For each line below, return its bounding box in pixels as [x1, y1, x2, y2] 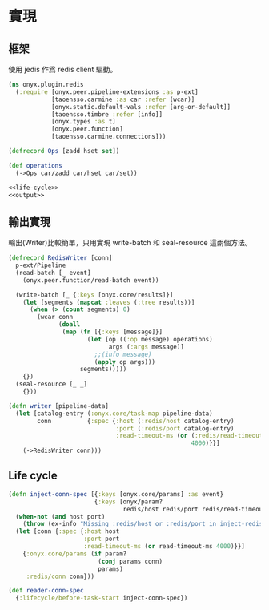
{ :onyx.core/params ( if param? [22, 550, 127, 558]
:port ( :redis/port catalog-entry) [115, 424, 235, 433]
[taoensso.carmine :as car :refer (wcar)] [50, 95, 195, 103]
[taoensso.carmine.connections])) [50, 133, 167, 141]
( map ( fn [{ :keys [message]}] [62, 328, 163, 337]
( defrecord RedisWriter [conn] [8, 254, 113, 262]
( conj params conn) [97, 557, 163, 565]
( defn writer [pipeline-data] [8, 402, 110, 410]
